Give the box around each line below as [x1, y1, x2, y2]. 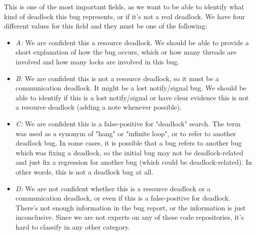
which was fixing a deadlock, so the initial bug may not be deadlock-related [15, 147, 243, 157]
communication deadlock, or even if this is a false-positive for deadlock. [15, 193, 231, 203]
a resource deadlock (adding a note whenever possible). [15, 102, 182, 112]
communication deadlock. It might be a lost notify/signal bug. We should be [15, 83, 247, 93]
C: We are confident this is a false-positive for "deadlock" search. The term [15, 118, 241, 128]
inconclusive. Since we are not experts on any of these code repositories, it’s [15, 212, 244, 222]
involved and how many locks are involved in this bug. [15, 56, 180, 66]
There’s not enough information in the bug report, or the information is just [15, 202, 246, 212]
